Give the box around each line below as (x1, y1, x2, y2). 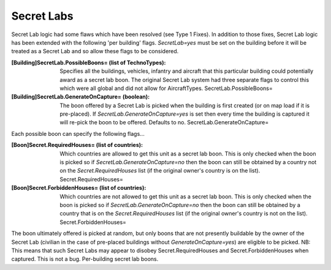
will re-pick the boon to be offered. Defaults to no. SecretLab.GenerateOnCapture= (59, 119, 269, 126)
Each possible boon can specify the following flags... (11, 130, 145, 137)
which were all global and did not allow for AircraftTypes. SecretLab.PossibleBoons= (59, 84, 273, 92)
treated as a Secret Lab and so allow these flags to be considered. (11, 48, 179, 55)
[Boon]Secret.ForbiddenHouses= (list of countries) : (11, 184, 146, 192)
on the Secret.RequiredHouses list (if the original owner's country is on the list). (59, 167, 261, 174)
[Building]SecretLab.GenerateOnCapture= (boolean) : (11, 93, 150, 100)
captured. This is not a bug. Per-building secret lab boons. (11, 255, 159, 263)
